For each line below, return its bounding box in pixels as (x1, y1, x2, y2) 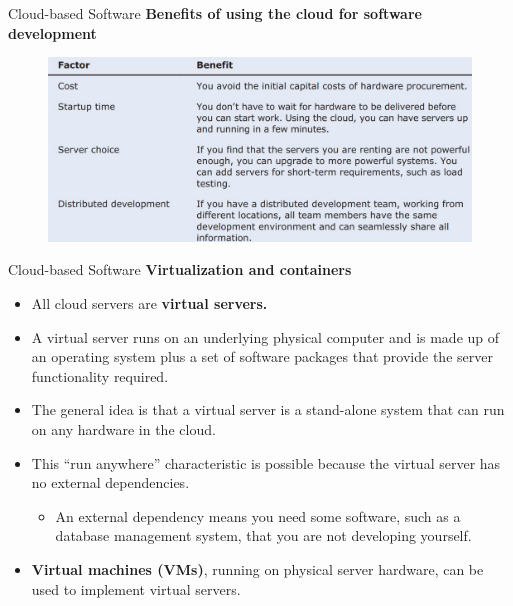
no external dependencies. (31, 472, 190, 493)
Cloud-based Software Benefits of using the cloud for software (8, 3, 422, 23)
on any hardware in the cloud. (31, 419, 216, 440)
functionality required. (31, 365, 169, 386)
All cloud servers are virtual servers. (31, 293, 268, 314)
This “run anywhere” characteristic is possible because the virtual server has (31, 452, 501, 473)
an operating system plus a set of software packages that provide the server (31, 346, 493, 367)
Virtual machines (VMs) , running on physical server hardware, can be (31, 558, 484, 579)
